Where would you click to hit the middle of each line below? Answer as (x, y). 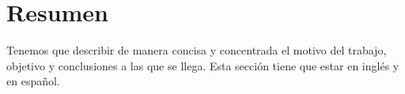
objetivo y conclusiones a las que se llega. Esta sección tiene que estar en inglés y (203, 65)
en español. (33, 81)
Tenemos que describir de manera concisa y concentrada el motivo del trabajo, (197, 50)
